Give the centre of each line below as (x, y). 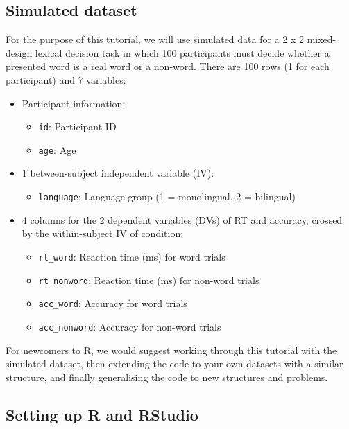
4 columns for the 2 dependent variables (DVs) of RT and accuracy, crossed (182, 219)
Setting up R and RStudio (102, 414)
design (19, 52)
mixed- (322, 39)
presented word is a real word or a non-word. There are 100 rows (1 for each (168, 66)
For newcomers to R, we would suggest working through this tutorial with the (171, 350)
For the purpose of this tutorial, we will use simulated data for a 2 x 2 (155, 39)
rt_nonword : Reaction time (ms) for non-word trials (149, 280)
